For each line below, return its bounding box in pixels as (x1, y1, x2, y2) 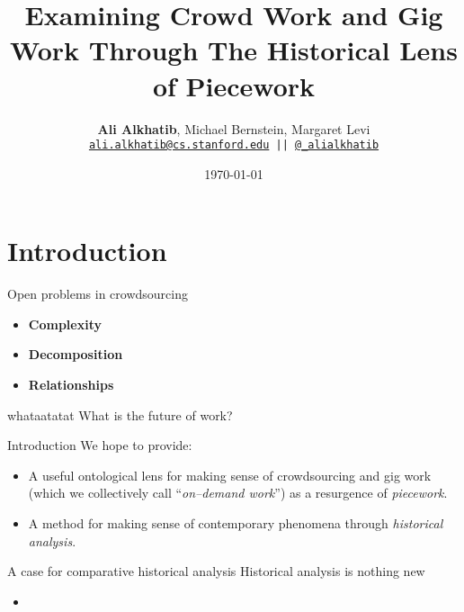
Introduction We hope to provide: (7, 436, 192, 454)
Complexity (28, 314, 102, 333)
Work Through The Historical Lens (10, 31, 458, 68)
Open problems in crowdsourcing (7, 284, 188, 303)
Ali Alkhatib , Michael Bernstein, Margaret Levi (97, 119, 370, 138)
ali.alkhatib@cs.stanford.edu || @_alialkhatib (88, 139, 379, 152)
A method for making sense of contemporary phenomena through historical (28, 514, 443, 533)
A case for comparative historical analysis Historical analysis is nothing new (7, 562, 425, 580)
